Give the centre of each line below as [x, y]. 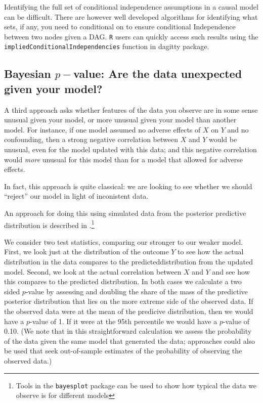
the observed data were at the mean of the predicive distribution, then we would [129, 311]
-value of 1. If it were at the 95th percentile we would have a [123, 321]
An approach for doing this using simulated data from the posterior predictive [125, 213]
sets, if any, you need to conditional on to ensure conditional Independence [120, 27]
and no [238, 129]
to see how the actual [211, 252]
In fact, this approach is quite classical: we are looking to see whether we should [128, 186]
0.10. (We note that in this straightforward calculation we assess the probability [128, 331]
